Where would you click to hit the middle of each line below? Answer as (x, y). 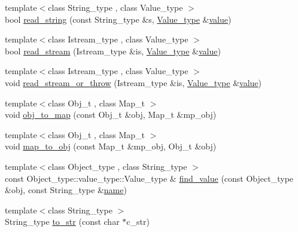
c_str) (138, 222)
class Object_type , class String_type (118, 166)
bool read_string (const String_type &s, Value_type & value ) (118, 19)
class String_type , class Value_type (115, 7)
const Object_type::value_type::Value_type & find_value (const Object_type (149, 178)
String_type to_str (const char (62, 222)
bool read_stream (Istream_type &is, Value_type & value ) (113, 51)
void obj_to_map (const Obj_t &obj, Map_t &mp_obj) (111, 115)
